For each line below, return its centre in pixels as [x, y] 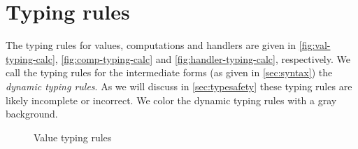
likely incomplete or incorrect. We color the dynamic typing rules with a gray [171, 100]
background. [32, 114]
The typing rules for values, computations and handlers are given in [151, 45]
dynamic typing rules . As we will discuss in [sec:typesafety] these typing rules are [179, 86]
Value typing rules [73, 137]
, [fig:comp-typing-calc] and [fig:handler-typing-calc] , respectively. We [202, 58]
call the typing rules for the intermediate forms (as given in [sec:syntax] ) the [169, 72]
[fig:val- [315, 45]
